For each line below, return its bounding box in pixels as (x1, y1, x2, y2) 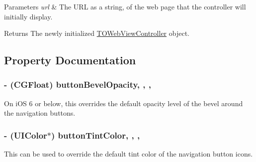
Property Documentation (4, 52, 136, 68)
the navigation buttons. (4, 108, 76, 118)
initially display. (4, 11, 53, 21)
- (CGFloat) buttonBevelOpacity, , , (4, 78, 152, 91)
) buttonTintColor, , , (51, 129, 140, 141)
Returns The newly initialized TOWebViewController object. (4, 28, 189, 38)
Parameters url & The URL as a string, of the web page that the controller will (4, 1, 246, 11)
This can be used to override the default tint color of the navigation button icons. (4, 149, 253, 159)
